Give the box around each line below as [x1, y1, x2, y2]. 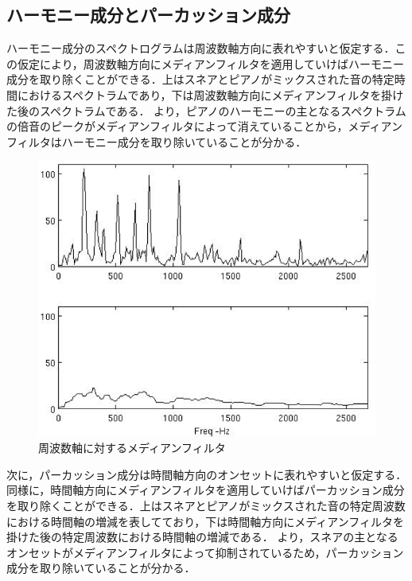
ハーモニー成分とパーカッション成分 [6, 2, 290, 27]
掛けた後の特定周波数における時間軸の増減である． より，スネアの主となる [6, 528, 398, 545]
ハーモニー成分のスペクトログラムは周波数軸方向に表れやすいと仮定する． [6, 40, 395, 57]
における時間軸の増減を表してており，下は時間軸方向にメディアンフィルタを [6, 513, 404, 529]
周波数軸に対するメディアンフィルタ [38, 439, 226, 456]
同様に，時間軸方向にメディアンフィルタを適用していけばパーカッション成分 [6, 482, 405, 498]
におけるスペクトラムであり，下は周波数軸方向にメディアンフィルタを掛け [17, 86, 404, 103]
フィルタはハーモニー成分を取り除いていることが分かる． [6, 133, 307, 150]
